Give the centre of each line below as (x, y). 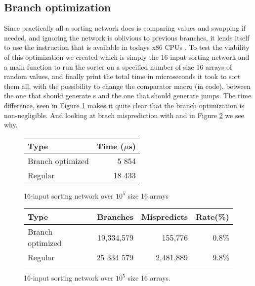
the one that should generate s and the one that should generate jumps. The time (128, 96)
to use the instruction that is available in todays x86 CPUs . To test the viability (127, 47)
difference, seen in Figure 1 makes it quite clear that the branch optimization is (124, 105)
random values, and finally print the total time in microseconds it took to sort (122, 76)
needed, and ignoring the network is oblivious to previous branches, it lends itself (127, 37)
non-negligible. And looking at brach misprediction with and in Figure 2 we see (124, 115)
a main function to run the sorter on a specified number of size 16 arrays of (118, 66)
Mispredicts (165, 217)
